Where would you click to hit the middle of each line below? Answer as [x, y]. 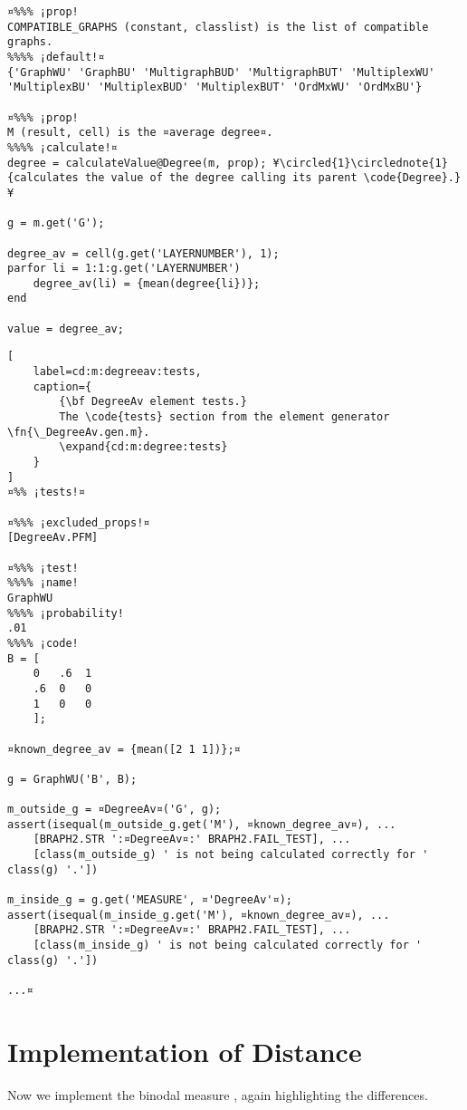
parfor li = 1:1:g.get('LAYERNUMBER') [124, 269]
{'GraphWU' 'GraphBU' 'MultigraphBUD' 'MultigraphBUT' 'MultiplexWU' [221, 72]
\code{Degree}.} [412, 178]
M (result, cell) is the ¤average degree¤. [140, 133]
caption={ [62, 386]
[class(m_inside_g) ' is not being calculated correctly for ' [228, 946]
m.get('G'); [69, 223]
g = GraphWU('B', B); [72, 779]
